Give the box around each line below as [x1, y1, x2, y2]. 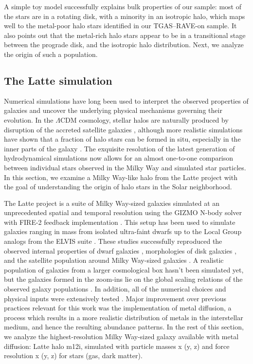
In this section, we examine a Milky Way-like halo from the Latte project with [4, 172, 237, 182]
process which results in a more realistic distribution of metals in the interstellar [4, 312, 243, 322]
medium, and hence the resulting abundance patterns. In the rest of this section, [4, 322, 244, 332]
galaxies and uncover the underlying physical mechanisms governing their [4, 105, 222, 115]
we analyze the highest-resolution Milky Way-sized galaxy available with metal [4, 331, 239, 342]
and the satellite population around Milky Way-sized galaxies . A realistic [4, 255, 224, 265]
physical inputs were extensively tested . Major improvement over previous [4, 293, 227, 303]
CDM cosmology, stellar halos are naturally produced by [60, 114, 229, 125]
